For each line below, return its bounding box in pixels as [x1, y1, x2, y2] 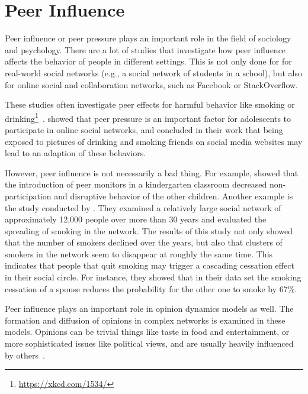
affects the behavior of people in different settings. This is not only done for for [5, 55, 292, 67]
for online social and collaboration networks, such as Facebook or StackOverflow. [5, 78, 298, 91]
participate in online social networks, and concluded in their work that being [5, 123, 283, 135]
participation [5, 189, 52, 202]
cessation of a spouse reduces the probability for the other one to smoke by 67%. [5, 282, 297, 295]
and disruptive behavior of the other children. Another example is [54, 189, 293, 202]
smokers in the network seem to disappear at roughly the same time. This [5, 247, 273, 260]
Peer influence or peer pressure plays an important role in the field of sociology [5, 32, 291, 44]
